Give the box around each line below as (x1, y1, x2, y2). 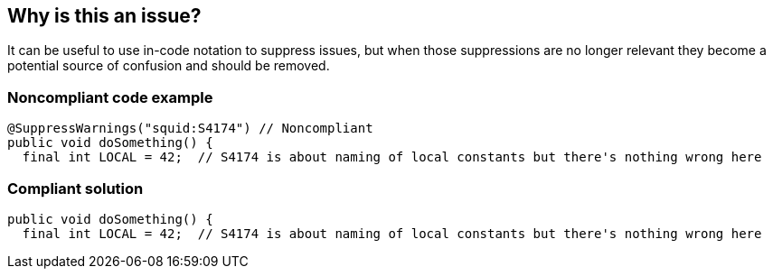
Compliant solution (7, 179, 144, 198)
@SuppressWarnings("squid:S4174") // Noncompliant (7, 121, 373, 136)
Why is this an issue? (7, 5, 202, 27)
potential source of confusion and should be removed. (7, 58, 330, 74)
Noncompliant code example (7, 87, 213, 106)
